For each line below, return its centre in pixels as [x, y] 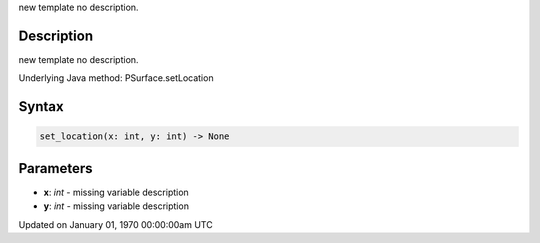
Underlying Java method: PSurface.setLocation [116, 78]
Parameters [55, 168]
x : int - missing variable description [116, 192]
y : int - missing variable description [116, 206]
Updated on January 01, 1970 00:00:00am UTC [116, 224]
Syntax [41, 106]
